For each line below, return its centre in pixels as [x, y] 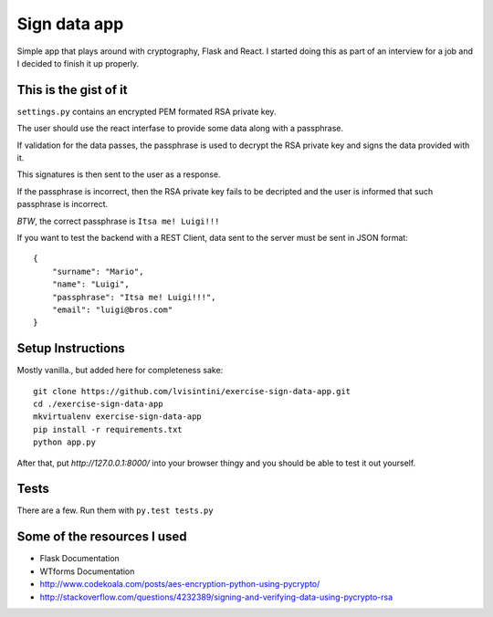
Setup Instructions [71, 348]
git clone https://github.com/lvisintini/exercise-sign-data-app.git [192, 391]
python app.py [64, 442]
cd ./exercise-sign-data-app [98, 404]
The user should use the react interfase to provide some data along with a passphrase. [180, 129]
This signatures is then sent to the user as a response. [119, 174]
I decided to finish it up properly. [78, 63]
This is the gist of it [72, 90]
